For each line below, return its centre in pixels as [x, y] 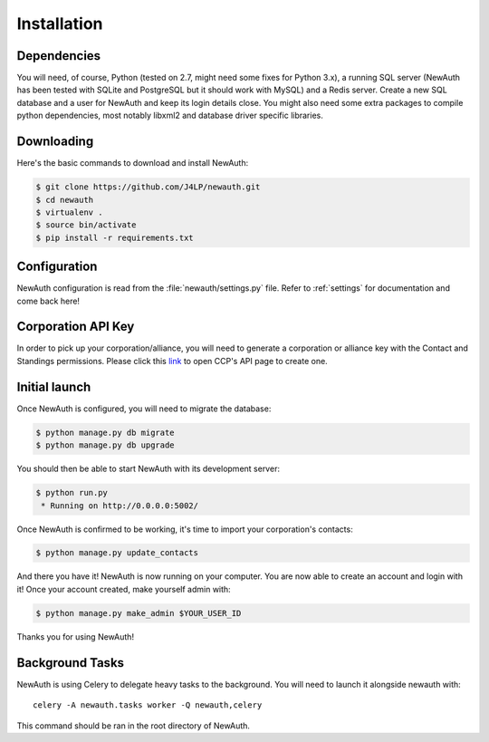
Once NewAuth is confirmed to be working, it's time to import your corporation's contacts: [185, 529]
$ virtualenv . [69, 212]
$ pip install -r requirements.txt [115, 237]
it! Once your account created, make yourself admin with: [124, 589]
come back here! [48, 301]
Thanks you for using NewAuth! [76, 636]
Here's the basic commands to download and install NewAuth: [133, 163]
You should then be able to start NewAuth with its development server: [149, 469]
